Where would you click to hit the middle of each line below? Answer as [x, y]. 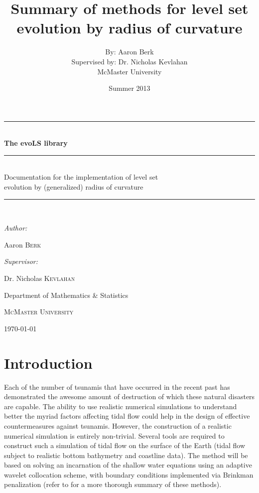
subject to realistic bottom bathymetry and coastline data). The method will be [126, 455]
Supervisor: [21, 261]
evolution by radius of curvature [129, 28]
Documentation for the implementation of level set [81, 177]
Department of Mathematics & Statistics [66, 295]
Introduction [48, 363]
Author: [16, 228]
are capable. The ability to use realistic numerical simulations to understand [121, 406]
